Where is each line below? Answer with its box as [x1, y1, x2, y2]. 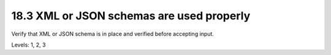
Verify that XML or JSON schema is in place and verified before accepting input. [11, 30, 215, 37]
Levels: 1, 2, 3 [11, 41, 46, 48]
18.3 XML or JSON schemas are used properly [11, 9, 251, 22]
